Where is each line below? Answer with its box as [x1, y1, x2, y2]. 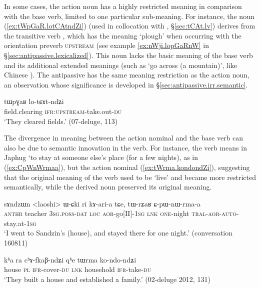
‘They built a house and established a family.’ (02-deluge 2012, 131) [4, 273, 210, 284]
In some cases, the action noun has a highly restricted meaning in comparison [4, 1, 242, 11]
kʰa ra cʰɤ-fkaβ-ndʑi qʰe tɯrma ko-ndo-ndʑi [4, 254, 136, 264]
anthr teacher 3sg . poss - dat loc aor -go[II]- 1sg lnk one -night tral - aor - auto [4, 208, 236, 218]
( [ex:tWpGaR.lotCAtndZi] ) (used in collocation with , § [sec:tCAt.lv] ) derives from [4, 20, 255, 31]
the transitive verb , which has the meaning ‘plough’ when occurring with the [4, 30, 241, 40]
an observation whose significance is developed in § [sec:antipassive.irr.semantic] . [4, 79, 248, 89]
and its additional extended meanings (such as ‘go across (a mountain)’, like [4, 59, 237, 70]
